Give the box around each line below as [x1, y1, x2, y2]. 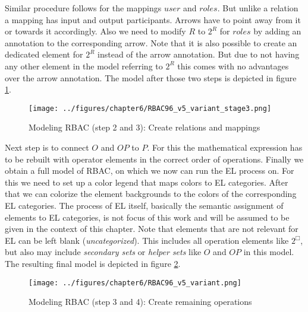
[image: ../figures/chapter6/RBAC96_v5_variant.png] [29, 278, 241, 287]
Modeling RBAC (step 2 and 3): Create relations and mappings [29, 121, 260, 133]
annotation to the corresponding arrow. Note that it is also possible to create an [5, 36, 297, 49]
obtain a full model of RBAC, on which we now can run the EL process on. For [5, 164, 294, 177]
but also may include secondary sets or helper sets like [5, 246, 202, 258]
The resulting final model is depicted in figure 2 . [5, 257, 181, 269]
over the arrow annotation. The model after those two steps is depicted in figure [5, 71, 297, 84]
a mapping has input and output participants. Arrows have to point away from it [5, 13, 301, 26]
